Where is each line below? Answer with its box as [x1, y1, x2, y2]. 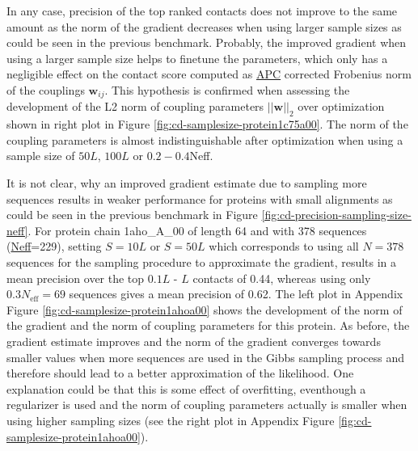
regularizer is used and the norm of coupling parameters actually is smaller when [6, 396, 407, 413]
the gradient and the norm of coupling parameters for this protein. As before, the [6, 317, 410, 334]
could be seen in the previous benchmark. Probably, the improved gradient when [6, 34, 407, 51]
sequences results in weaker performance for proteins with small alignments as [6, 190, 393, 207]
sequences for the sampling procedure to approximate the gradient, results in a [6, 253, 397, 270]
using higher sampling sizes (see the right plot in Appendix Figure [6, 411, 335, 428]
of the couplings [6, 81, 85, 98]
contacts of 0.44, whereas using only [192, 269, 371, 286]
